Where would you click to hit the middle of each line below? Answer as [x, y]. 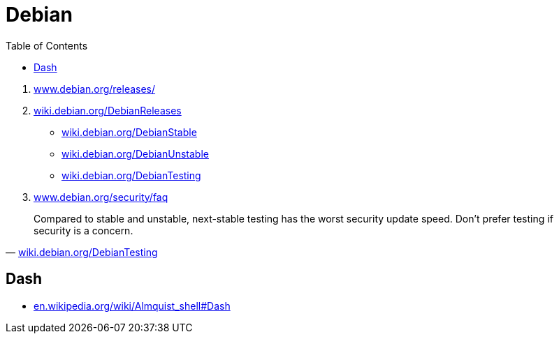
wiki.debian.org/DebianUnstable [135, 153]
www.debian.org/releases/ [95, 89]
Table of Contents [47, 45]
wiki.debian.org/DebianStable [129, 132]
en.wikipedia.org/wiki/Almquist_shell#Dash [132, 306]
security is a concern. [84, 230]
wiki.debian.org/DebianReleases [108, 110]
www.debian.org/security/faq [101, 197]
